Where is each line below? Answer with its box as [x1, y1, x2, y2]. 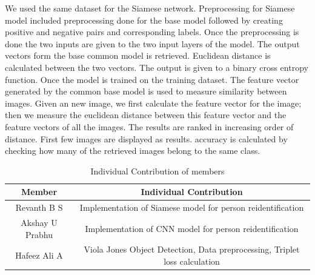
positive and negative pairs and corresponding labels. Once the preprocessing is [5, 25, 299, 38]
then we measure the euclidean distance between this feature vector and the [5, 108, 287, 121]
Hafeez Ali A [15, 249, 63, 262]
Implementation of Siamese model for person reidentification [79, 201, 304, 214]
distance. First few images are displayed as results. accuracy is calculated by [5, 132, 288, 145]
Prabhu [25, 228, 53, 240]
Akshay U [21, 216, 58, 228]
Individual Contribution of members [90, 164, 225, 177]
